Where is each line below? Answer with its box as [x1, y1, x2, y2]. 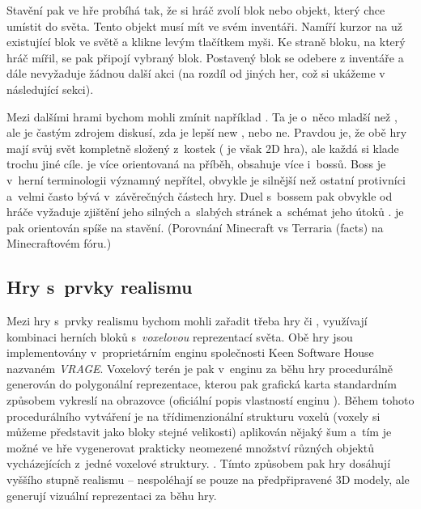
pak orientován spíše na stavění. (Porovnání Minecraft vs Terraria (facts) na [6, 218, 384, 235]
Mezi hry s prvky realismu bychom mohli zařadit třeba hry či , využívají [6, 312, 368, 329]
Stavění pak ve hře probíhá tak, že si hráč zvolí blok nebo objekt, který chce [6, 2, 385, 18]
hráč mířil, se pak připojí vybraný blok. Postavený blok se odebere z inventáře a [6, 49, 404, 66]
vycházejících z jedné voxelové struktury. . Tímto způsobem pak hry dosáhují [6, 455, 391, 472]
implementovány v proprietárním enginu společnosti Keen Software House [6, 344, 374, 361]
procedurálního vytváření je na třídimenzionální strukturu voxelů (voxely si [6, 407, 381, 424]
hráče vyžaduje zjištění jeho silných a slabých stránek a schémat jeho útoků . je [6, 203, 404, 220]
